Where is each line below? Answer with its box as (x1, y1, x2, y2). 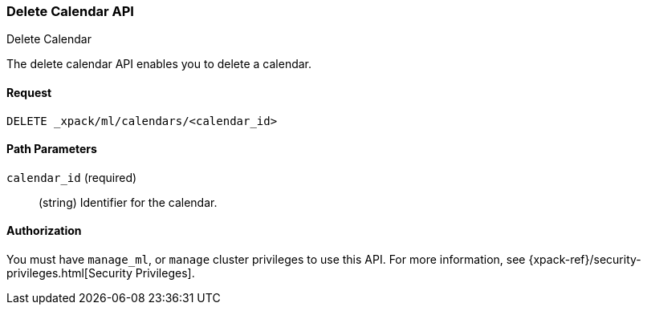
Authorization (6, 224, 82, 238)
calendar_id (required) (6, 170, 137, 184)
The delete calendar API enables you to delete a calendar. (6, 57, 312, 71)
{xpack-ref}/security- (528, 252, 641, 267)
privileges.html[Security (6, 266, 132, 281)
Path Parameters (6, 142, 97, 156)
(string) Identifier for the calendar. (39, 195, 218, 209)
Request (6, 85, 52, 99)
